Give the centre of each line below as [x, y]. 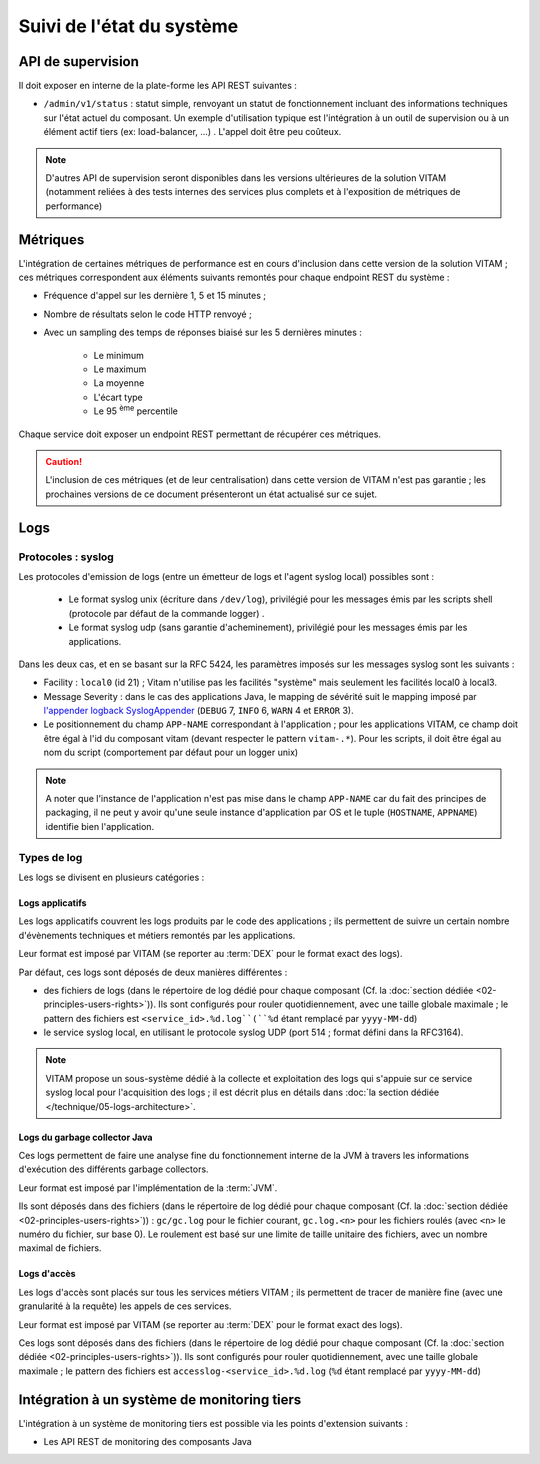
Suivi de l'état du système [128, 26]
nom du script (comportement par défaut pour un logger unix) [171, 752]
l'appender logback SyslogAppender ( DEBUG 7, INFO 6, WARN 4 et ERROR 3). [198, 711]
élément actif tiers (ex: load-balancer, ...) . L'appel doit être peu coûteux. [192, 132]
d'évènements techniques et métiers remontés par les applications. [157, 935]
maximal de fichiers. [60, 1248]
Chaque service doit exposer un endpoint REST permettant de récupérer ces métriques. [200, 434]
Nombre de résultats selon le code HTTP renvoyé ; [147, 314]
